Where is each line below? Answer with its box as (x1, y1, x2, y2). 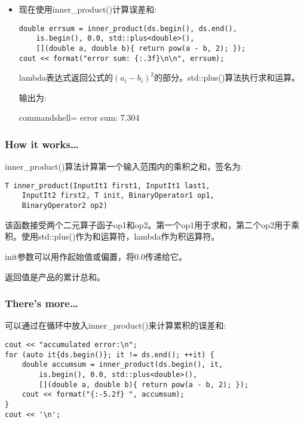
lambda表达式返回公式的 (19, 71, 113, 84)
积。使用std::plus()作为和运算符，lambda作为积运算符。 (5, 230, 220, 243)
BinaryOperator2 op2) (22, 201, 108, 210)
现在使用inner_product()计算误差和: (19, 3, 157, 15)
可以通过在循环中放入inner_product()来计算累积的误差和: (5, 319, 226, 332)
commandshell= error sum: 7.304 (19, 111, 140, 124)
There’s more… (5, 296, 78, 311)
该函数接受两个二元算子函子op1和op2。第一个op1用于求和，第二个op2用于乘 (5, 218, 300, 231)
